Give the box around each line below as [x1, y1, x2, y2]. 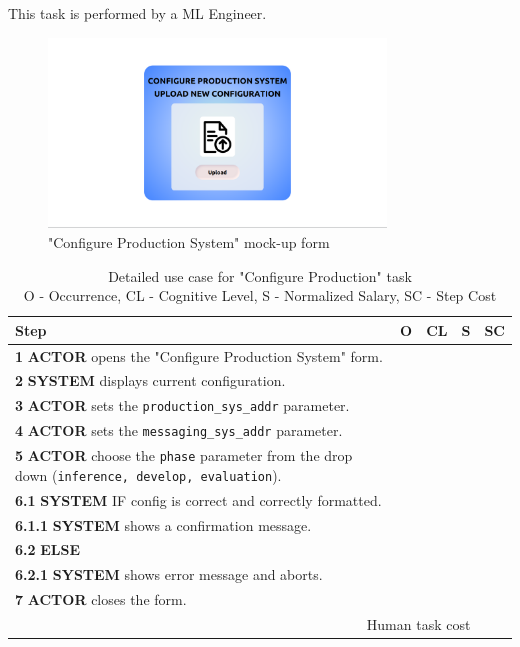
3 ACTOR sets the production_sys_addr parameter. [15, 395, 350, 416]
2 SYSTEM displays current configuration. [15, 370, 286, 391]
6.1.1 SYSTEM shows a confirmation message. [15, 514, 312, 535]
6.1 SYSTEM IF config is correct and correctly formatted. [15, 489, 382, 510]
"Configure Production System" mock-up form [48, 231, 330, 252]
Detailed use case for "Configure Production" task [108, 265, 412, 286]
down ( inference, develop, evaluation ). [15, 464, 282, 485]
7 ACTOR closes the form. [15, 589, 187, 610]
